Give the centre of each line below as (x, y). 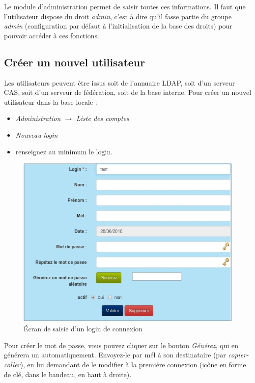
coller (12, 364)
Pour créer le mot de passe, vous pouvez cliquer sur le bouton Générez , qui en (121, 345)
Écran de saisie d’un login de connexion (83, 329)
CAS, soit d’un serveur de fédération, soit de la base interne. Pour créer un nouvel (128, 92)
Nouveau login (37, 134)
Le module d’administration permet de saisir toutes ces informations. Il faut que (125, 6)
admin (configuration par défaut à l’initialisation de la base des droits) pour (118, 26)
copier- (239, 355)
